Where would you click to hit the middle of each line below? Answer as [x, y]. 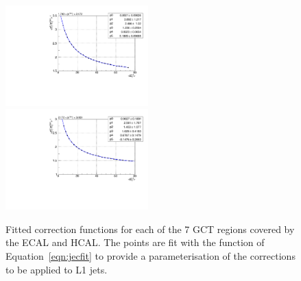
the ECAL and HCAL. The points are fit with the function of [135, 242]
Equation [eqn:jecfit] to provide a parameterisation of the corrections [150, 256]
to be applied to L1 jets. [57, 269]
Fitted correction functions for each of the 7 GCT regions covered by [150, 229]
